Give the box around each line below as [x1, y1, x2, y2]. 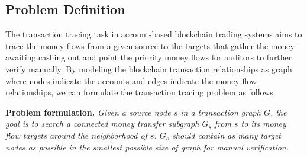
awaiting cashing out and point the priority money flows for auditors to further [5, 51, 292, 63]
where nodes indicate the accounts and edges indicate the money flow [5, 74, 257, 86]
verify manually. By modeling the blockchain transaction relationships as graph [5, 62, 292, 75]
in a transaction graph [180, 105, 261, 118]
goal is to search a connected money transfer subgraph [5, 117, 199, 130]
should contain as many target [172, 129, 281, 141]
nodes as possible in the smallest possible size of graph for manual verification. [5, 140, 289, 153]
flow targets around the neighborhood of [5, 129, 147, 141]
